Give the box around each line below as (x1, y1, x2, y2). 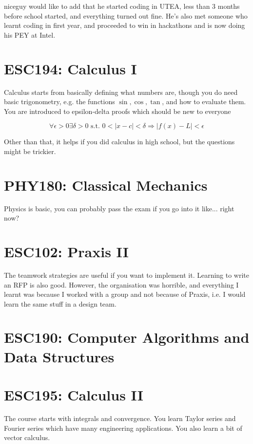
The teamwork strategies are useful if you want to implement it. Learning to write (4, 269, 250, 280)
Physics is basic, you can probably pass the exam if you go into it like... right (4, 203, 234, 213)
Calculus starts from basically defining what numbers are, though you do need (4, 87, 238, 97)
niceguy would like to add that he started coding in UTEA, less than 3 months (4, 1, 240, 11)
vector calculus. (4, 432, 50, 443)
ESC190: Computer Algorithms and (4, 327, 250, 347)
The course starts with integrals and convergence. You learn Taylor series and (4, 413, 236, 423)
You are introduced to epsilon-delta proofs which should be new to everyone (4, 106, 231, 116)
